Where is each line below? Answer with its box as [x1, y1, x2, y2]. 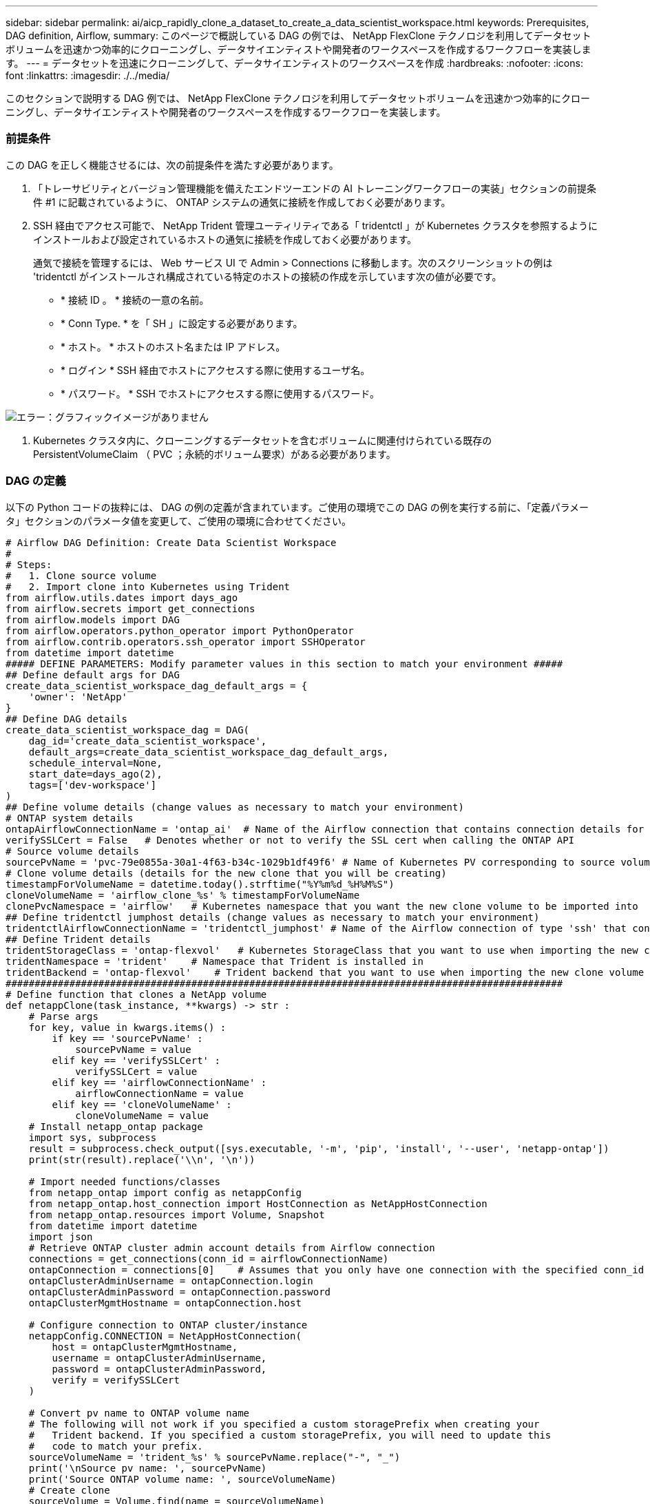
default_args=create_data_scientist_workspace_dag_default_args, [28, 746, 389, 758]
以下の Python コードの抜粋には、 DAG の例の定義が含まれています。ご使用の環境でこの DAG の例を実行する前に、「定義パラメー [6, 501, 589, 513]
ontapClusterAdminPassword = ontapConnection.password [28, 1286, 331, 1297]
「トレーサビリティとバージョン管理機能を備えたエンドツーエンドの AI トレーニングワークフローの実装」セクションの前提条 [33, 182, 596, 194]
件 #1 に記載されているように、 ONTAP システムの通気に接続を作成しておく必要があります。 [33, 196, 451, 208]
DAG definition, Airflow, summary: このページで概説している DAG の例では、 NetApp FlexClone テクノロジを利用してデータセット [6, 30, 591, 41]
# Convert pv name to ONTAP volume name [28, 1407, 250, 1419]
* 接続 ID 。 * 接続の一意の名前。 [61, 293, 209, 306]
